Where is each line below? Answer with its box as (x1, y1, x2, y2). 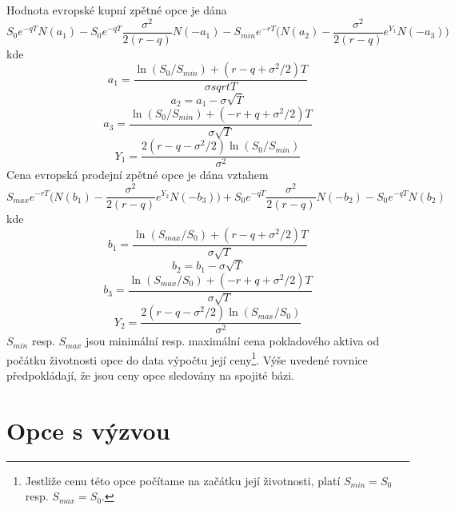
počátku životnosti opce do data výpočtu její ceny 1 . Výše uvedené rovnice (6, 349, 368, 368)
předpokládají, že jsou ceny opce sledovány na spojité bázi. (6, 367, 295, 384)
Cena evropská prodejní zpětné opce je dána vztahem (6, 166, 269, 183)
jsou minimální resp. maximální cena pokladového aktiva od (85, 333, 380, 349)
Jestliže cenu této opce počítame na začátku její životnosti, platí (25, 472, 341, 488)
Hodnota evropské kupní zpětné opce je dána (6, 2, 227, 18)
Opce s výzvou (6, 413, 170, 446)
